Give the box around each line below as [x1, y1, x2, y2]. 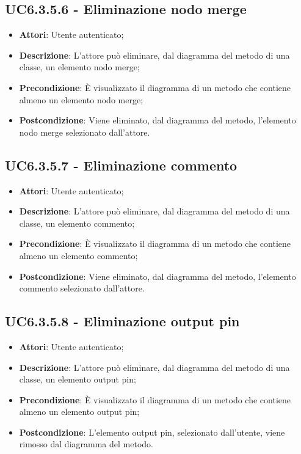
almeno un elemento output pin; [19, 405, 140, 418]
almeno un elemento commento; [19, 249, 138, 262]
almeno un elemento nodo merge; [19, 93, 143, 106]
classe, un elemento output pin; [19, 373, 136, 386]
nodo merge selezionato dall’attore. [19, 125, 150, 138]
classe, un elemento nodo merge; [19, 60, 140, 73]
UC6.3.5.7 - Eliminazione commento [5, 155, 238, 174]
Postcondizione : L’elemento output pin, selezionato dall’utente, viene [19, 425, 285, 438]
